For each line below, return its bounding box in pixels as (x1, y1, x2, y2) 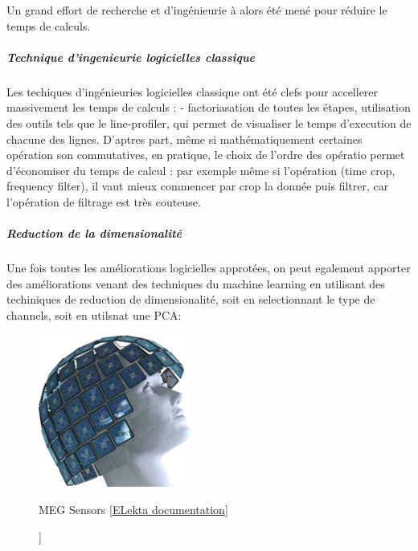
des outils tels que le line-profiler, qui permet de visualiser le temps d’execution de (6, 114, 412, 131)
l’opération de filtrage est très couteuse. (6, 193, 201, 210)
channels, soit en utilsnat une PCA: (6, 306, 182, 323)
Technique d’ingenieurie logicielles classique (6, 48, 256, 65)
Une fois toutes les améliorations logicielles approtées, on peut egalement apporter (6, 259, 411, 276)
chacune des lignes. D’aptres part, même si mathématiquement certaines (6, 130, 363, 147)
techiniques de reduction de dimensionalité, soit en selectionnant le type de (6, 291, 375, 308)
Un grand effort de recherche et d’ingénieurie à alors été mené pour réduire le (6, 2, 387, 18)
